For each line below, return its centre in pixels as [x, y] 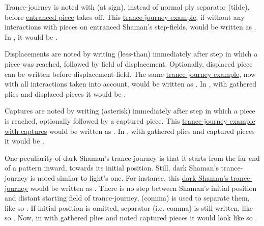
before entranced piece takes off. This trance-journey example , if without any [125, 17]
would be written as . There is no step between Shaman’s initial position [143, 188]
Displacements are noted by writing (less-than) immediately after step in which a [131, 54]
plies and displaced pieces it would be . [65, 93]
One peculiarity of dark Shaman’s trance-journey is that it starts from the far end [132, 158]
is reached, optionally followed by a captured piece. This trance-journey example [130, 120]
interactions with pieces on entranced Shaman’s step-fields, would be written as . [130, 27]
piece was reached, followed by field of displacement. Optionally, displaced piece [129, 63]
